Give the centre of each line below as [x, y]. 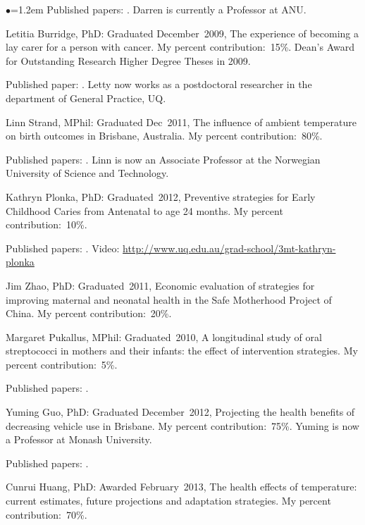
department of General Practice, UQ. [86, 98]
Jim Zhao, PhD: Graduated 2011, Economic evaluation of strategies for [160, 285]
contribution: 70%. [47, 514]
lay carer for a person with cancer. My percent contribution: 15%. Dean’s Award [180, 47]
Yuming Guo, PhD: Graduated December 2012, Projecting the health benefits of [180, 412]
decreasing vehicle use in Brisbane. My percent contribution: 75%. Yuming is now [182, 425]
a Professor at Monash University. [79, 439]
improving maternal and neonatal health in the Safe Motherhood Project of [169, 299]
